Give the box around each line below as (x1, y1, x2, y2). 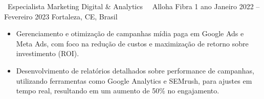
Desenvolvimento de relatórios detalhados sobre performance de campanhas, (16, 65, 254, 76)
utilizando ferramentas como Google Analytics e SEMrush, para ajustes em (16, 75, 252, 86)
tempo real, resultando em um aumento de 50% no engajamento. (16, 85, 219, 96)
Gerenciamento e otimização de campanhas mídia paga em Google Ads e (16, 28, 244, 39)
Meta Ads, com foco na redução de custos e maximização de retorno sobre (16, 38, 249, 48)
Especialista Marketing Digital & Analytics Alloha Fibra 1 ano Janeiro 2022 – (7, 1, 260, 11)
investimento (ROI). (16, 48, 79, 59)
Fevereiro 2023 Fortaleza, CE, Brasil (4, 11, 118, 21)
